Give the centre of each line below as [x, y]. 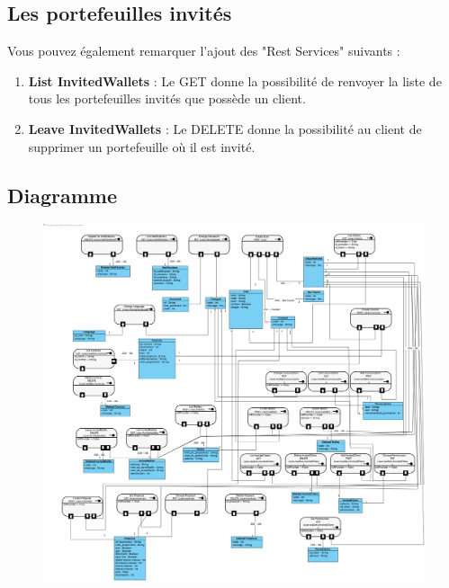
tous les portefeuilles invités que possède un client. [167, 98]
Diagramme [63, 195]
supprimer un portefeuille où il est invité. [142, 146]
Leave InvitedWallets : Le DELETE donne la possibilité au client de [225, 128]
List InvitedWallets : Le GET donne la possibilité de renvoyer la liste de [235, 80]
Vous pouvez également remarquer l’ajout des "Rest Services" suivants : [204, 51]
